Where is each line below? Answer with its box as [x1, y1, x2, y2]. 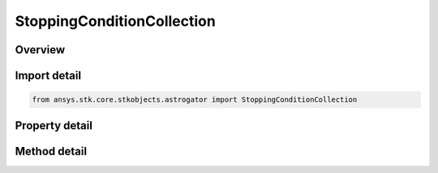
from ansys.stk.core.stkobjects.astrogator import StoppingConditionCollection [32, 95, 358, 104]
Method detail [15, 144, 88, 158]
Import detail [15, 69, 81, 82]
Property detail [15, 118, 93, 133]
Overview [15, 43, 66, 57]
